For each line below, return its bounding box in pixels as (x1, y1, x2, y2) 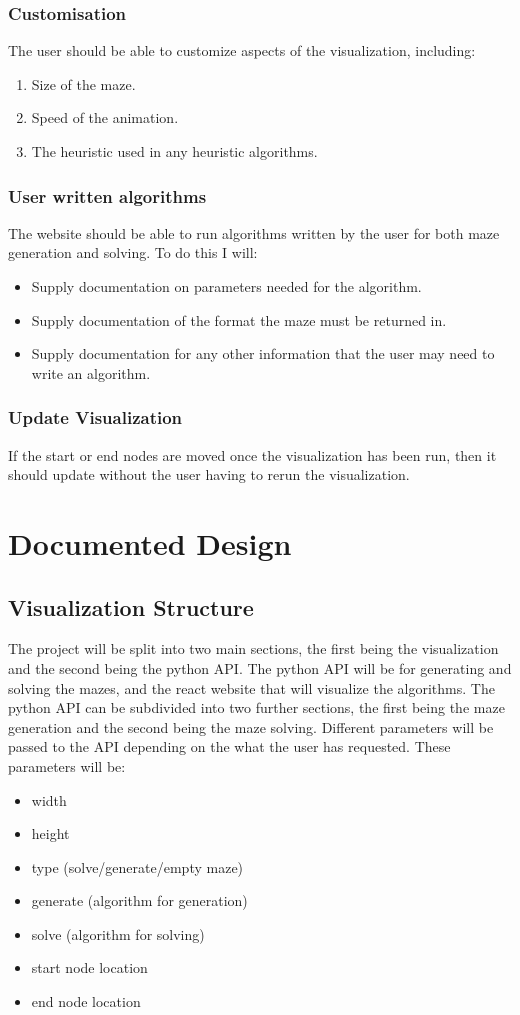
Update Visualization (8, 405, 183, 430)
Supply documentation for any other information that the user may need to (31, 343, 495, 364)
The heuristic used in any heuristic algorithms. (31, 141, 318, 161)
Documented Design (8, 522, 292, 563)
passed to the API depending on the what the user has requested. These (8, 736, 451, 757)
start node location (31, 957, 148, 978)
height (31, 823, 70, 844)
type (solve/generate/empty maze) (31, 856, 244, 877)
